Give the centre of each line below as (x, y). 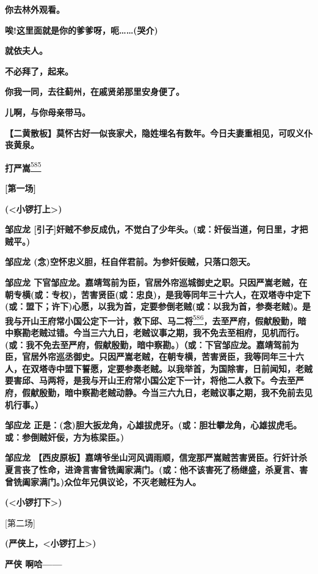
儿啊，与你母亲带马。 (48, 112)
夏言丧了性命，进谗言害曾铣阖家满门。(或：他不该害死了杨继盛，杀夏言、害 (157, 469)
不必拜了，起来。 (39, 71)
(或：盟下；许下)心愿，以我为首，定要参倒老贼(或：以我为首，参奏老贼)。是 (158, 306)
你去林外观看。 (35, 9)
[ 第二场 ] (20, 522)
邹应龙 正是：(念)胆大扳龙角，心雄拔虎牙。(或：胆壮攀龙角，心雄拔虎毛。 (154, 425)
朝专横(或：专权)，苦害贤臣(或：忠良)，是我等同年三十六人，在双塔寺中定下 (158, 294)
